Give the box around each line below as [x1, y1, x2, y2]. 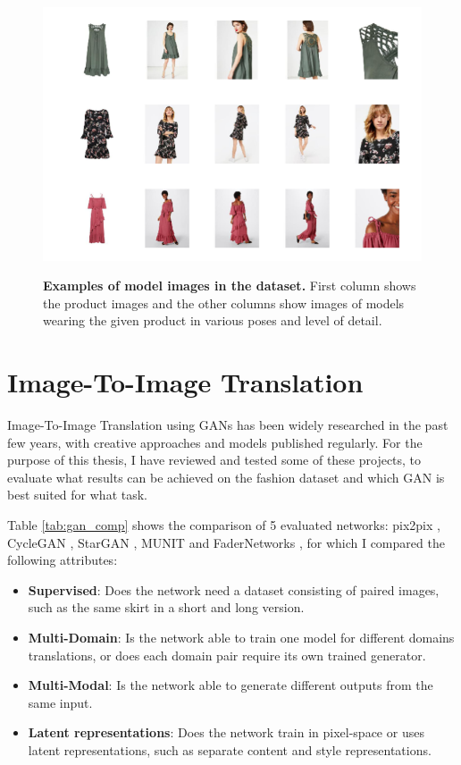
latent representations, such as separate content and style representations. [28, 741, 432, 760]
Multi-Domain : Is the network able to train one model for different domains [28, 628, 455, 647]
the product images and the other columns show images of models [43, 293, 405, 312]
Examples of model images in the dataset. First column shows [43, 276, 416, 295]
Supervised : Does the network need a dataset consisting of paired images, [28, 580, 440, 599]
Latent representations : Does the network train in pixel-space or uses [28, 723, 424, 742]
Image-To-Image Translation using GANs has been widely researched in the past [7, 416, 448, 434]
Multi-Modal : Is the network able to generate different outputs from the [28, 676, 433, 694]
